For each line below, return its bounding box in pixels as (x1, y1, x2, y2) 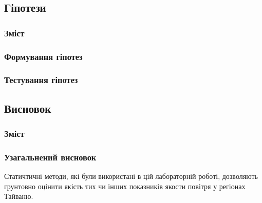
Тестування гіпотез (4, 73, 78, 86)
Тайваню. (4, 191, 33, 201)
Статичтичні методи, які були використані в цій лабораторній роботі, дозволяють (4, 171, 258, 181)
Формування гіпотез (4, 50, 83, 63)
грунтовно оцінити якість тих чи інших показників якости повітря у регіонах (4, 180, 246, 191)
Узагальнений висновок (4, 150, 97, 163)
